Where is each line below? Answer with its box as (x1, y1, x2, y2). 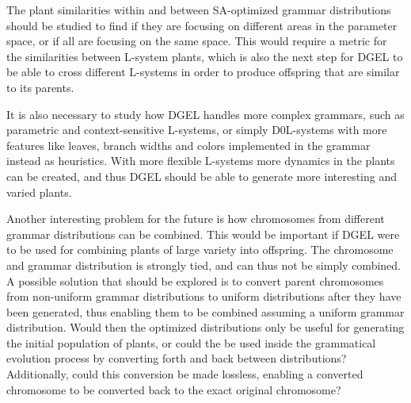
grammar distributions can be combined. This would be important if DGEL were (6, 225, 400, 242)
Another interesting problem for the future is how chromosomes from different (6, 210, 385, 227)
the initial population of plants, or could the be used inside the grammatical (6, 334, 376, 351)
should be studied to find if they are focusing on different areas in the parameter (6, 17, 398, 33)
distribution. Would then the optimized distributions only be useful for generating (6, 319, 405, 336)
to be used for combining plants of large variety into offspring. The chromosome (6, 241, 394, 258)
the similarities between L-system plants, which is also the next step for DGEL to (6, 48, 403, 64)
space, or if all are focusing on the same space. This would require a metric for (6, 33, 387, 49)
